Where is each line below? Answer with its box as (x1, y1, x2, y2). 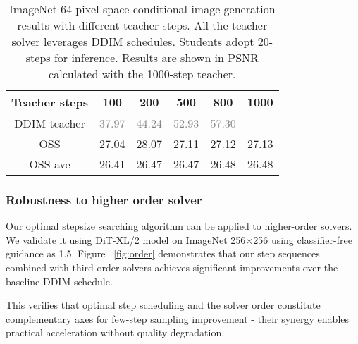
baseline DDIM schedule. (6, 274, 113, 288)
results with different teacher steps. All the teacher (17, 17, 268, 33)
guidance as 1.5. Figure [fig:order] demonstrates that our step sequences (6, 246, 320, 261)
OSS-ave (29, 156, 70, 172)
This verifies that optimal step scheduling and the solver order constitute (6, 297, 321, 312)
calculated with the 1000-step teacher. (49, 66, 236, 82)
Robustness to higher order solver (6, 190, 202, 208)
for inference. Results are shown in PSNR (54, 49, 259, 66)
